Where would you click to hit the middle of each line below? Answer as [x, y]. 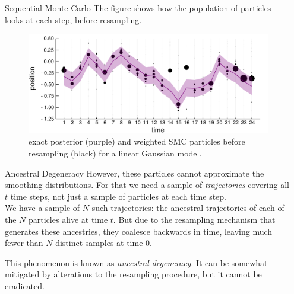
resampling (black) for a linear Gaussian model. [115, 153]
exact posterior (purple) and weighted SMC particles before [137, 141]
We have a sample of [42, 208]
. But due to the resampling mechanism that [194, 219]
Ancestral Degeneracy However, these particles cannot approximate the [135, 173]
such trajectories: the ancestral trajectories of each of [188, 208]
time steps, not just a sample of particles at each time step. [118, 196]
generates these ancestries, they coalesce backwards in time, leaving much [139, 231]
